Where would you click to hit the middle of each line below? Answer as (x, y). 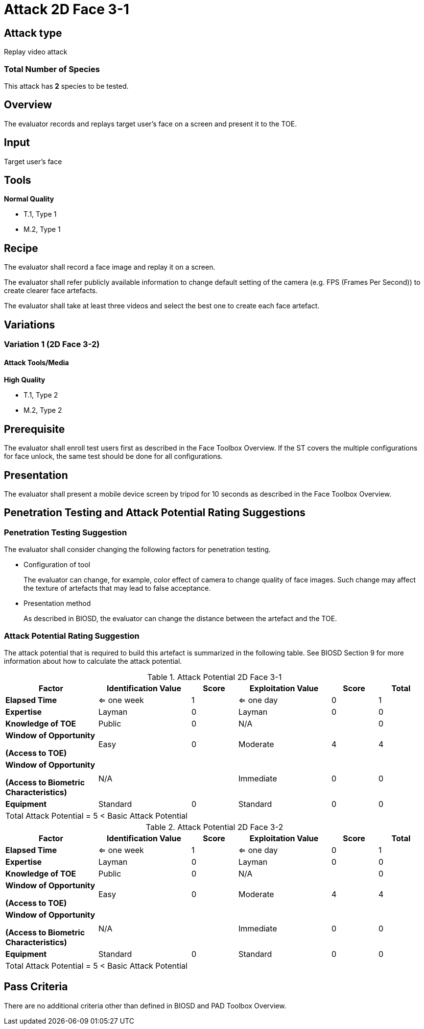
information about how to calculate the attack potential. (93, 661)
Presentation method (57, 603)
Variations (30, 325)
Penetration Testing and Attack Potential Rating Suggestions (155, 513)
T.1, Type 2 (41, 395)
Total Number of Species (52, 69)
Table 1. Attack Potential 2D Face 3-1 (214, 677)
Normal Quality (29, 199)
